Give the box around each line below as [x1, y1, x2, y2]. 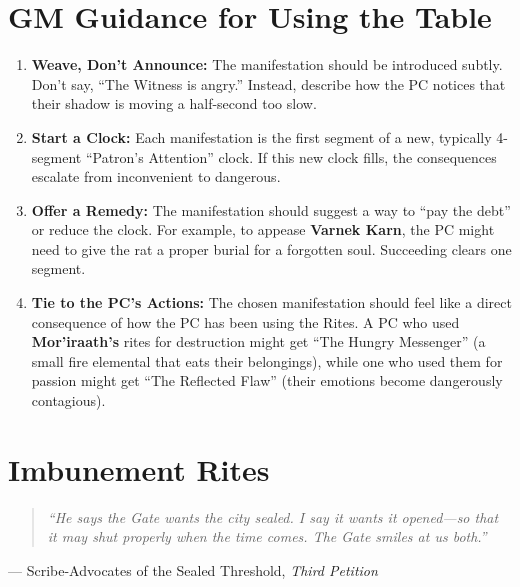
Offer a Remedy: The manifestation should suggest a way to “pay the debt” [31, 199, 511, 220]
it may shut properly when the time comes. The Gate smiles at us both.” [47, 526, 487, 547]
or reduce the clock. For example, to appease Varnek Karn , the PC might [31, 219, 495, 240]
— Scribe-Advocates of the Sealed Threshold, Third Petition [8, 559, 378, 580]
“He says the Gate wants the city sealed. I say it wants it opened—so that [47, 506, 499, 527]
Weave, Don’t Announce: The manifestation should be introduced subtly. [31, 54, 503, 75]
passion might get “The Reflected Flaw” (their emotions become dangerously [31, 370, 503, 391]
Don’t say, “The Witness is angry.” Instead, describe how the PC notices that [31, 73, 506, 94]
